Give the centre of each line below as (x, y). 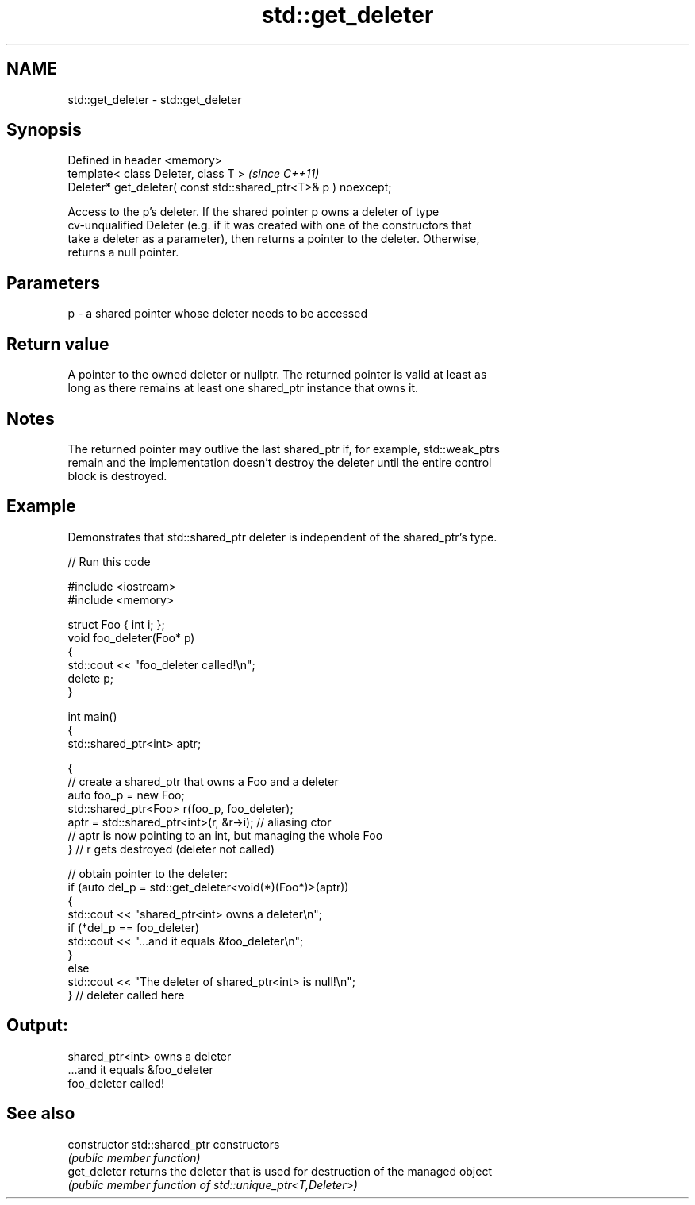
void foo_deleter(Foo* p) (131, 637)
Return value (58, 344)
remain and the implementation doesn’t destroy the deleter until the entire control (280, 462)
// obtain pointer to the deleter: (148, 873)
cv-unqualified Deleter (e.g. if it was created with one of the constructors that (270, 225)
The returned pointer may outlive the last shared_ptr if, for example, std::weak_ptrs (284, 449)
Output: (37, 1026)
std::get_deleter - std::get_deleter (155, 99)
